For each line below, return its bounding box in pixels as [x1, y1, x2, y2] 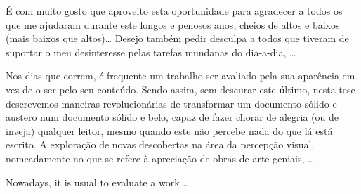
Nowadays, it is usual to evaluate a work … [6, 174, 190, 189]
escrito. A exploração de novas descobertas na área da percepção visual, [6, 137, 315, 152]
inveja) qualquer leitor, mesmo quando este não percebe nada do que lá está [6, 123, 333, 138]
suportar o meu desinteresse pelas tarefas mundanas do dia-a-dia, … [6, 44, 296, 59]
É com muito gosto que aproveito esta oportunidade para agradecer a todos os [6, 4, 343, 18]
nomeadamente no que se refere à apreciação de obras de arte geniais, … [6, 150, 315, 165]
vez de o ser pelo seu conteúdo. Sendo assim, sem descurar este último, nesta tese [6, 82, 355, 96]
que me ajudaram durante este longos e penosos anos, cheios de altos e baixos [6, 17, 340, 32]
